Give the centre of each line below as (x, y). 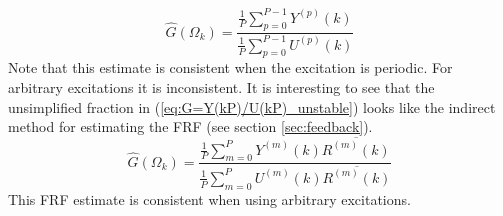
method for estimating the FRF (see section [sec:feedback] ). (190, 126)
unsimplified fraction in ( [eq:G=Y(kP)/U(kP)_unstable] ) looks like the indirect (252, 106)
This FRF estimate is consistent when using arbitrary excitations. (209, 198)
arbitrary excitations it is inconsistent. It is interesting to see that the (221, 87)
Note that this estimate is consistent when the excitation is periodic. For (230, 67)
